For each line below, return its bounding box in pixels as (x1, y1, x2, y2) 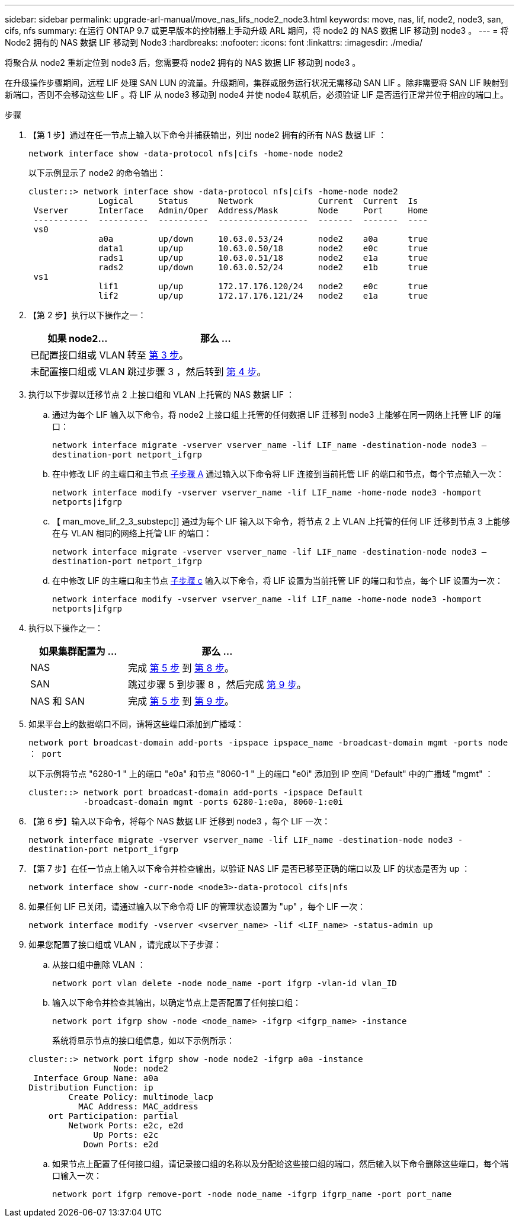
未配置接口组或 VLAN (30, 366, 125, 378)
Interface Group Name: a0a (33, 1073, 159, 1083)
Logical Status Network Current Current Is (98, 196, 418, 206)
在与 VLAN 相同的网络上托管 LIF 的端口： (52, 528, 212, 538)
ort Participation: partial (48, 1111, 178, 1121)
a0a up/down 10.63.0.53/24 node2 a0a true (98, 234, 428, 244)
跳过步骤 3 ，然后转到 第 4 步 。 (127, 366, 267, 378)
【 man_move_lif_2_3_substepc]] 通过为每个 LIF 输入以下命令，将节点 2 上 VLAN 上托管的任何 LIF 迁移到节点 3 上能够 (52, 516, 510, 526)
